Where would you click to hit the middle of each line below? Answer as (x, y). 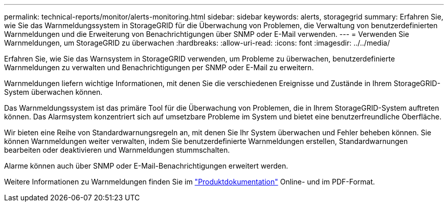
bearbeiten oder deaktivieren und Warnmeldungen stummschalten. (117, 150)
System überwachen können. (53, 92)
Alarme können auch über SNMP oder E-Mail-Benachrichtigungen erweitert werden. (146, 166)
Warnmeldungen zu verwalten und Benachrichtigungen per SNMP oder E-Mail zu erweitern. (159, 67)
